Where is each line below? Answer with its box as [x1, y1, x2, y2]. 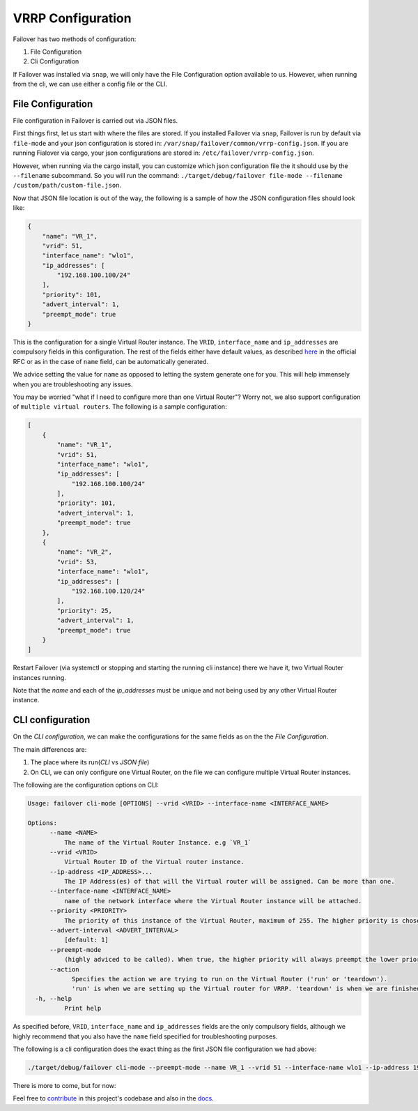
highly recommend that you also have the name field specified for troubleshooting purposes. [13, 1032, 278, 1041]
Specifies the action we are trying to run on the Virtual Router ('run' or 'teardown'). [71, 975, 388, 983]
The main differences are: [13, 745, 87, 753]
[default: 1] [63, 936, 109, 944]
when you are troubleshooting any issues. [13, 380, 133, 388]
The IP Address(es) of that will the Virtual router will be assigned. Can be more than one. [63, 877, 395, 886]
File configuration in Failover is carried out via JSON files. [13, 116, 178, 125]
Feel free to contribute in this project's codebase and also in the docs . [13, 1094, 214, 1103]
